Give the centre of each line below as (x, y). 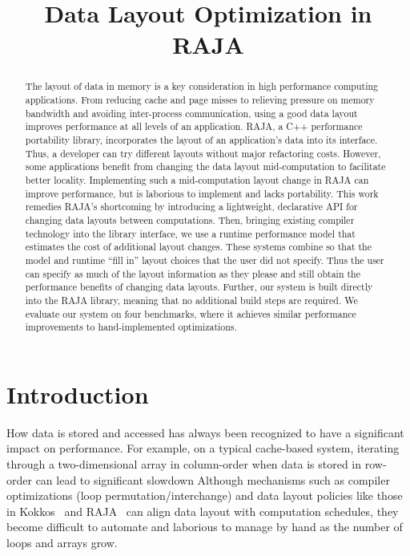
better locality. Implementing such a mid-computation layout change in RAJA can (197, 179)
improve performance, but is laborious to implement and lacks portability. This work (202, 193)
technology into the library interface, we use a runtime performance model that (190, 233)
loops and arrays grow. (62, 542)
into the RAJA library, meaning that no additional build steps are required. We (191, 300)
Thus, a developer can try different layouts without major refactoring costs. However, (203, 153)
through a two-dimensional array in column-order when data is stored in (184, 463)
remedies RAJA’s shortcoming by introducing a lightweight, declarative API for (191, 207)
